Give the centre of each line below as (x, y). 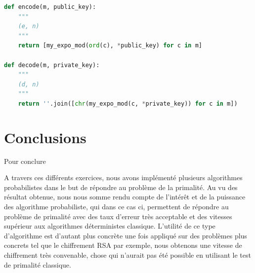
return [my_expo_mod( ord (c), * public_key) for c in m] (110, 46)
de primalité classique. (38, 264)
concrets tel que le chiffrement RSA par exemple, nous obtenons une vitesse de (123, 245)
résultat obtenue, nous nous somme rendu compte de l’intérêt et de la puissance (125, 197)
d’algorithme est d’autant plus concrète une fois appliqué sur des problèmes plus (126, 235)
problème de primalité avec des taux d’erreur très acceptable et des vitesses (118, 216)
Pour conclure (25, 161)
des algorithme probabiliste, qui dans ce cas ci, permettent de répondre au (116, 207)
